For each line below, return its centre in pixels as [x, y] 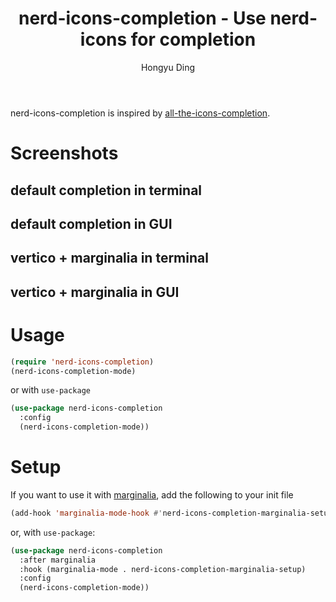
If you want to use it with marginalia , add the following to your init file [152, 494]
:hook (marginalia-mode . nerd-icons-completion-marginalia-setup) [163, 569]
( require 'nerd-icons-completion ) [82, 362]
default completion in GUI [91, 223]
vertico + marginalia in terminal [109, 258]
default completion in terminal [106, 190]
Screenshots [64, 153]
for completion [193, 39]
